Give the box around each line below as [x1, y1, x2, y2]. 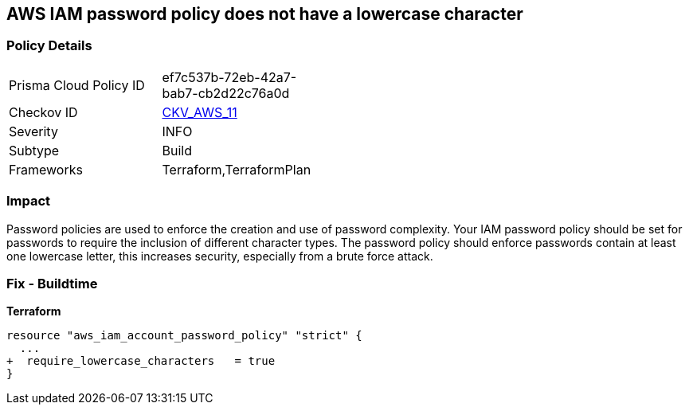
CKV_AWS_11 [162, 104, 237, 120]
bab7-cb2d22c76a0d [162, 84, 290, 101]
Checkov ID [9, 104, 78, 120]
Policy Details [6, 37, 92, 54]
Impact [6, 193, 51, 209]
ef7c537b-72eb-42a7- [162, 68, 297, 85]
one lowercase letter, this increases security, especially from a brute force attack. [6, 249, 433, 263]
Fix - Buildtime [6, 275, 98, 292]
